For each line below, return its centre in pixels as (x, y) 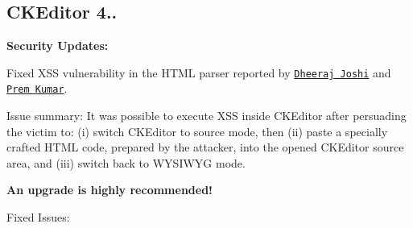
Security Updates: (58, 46)
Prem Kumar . (37, 88)
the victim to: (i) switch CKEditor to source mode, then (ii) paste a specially (197, 131)
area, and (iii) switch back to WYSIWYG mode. (126, 162)
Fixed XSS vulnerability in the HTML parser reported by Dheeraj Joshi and (199, 72)
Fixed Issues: (38, 217)
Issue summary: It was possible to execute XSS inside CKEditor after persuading (206, 116)
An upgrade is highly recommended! (110, 190)
